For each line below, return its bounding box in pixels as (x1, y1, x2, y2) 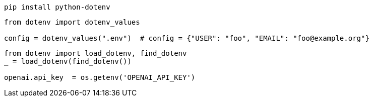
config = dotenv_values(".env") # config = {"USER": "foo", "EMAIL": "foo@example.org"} (4, 34, 369, 42)
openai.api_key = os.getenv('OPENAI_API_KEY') (4, 73, 196, 81)
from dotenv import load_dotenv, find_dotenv (4, 49, 187, 57)
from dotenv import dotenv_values (4, 18, 140, 26)
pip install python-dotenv (4, 3, 110, 11)
